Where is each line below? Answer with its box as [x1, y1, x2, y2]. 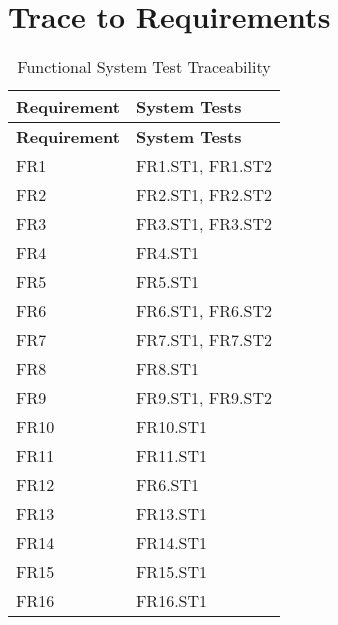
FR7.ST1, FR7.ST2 [135, 328, 272, 352]
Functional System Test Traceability [17, 55, 271, 79]
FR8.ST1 [135, 357, 200, 381]
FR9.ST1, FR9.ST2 [135, 386, 272, 410]
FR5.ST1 [135, 270, 200, 294]
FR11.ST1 [135, 444, 208, 468]
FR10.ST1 [135, 415, 208, 439]
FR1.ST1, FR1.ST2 [135, 154, 272, 178]
